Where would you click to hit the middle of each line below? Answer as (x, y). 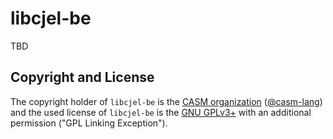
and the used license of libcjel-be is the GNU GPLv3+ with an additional (161, 112)
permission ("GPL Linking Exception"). (89, 123)
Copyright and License (82, 77)
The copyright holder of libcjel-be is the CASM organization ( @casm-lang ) (166, 101)
